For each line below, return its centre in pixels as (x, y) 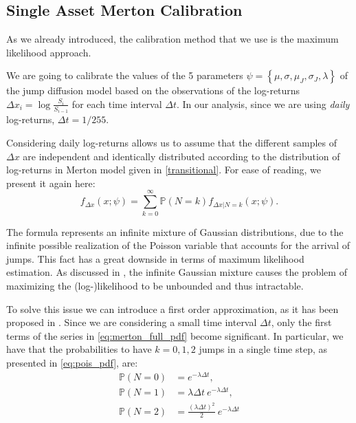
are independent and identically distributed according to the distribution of (181, 156)
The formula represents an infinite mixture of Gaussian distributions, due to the (175, 231)
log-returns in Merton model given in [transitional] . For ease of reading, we (164, 170)
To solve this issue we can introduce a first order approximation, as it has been (173, 308)
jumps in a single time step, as (263, 349)
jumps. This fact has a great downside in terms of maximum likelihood (155, 258)
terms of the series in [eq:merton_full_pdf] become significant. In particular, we (175, 335)
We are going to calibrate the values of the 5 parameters (125, 75)
